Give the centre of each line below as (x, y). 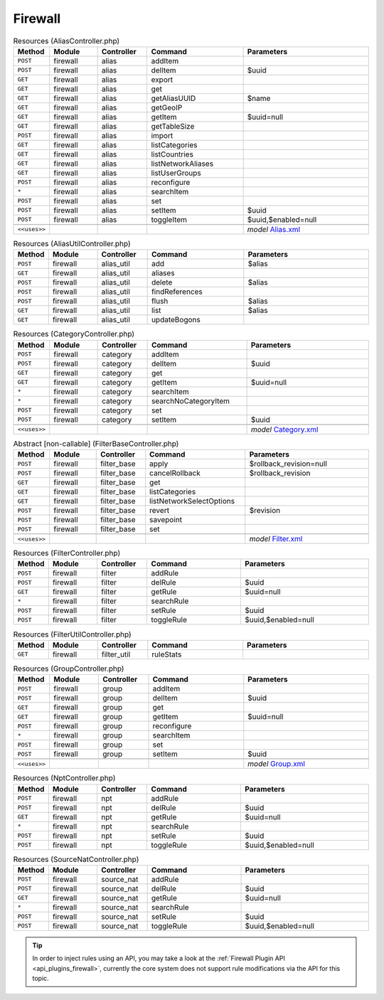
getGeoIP (167, 107)
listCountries (172, 154)
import (162, 135)
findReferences (177, 292)
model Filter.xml (276, 539)
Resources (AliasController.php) (66, 41)
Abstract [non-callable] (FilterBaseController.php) (96, 443)
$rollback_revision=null (288, 464)
